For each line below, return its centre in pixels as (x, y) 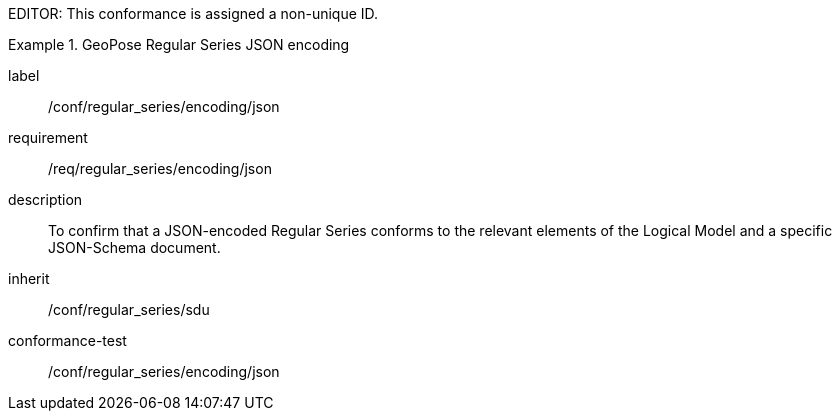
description (45, 199)
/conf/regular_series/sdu (129, 309)
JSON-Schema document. (134, 247)
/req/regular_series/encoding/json (160, 168)
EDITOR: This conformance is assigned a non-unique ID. (193, 13)
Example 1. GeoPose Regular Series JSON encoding (179, 44)
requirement (48, 137)
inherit (29, 278)
